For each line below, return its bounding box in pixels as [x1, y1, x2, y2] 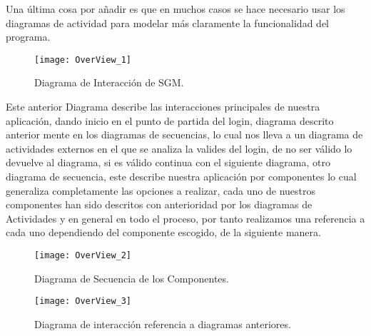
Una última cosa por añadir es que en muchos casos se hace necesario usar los [6, 1, 345, 16]
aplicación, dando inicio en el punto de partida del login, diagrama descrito [6, 113, 334, 128]
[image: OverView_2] [34, 250, 132, 260]
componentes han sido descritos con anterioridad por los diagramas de [6, 197, 312, 212]
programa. [6, 29, 51, 44]
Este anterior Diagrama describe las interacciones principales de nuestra [6, 99, 320, 114]
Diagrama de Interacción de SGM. [34, 75, 184, 90]
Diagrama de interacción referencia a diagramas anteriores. [34, 316, 291, 331]
